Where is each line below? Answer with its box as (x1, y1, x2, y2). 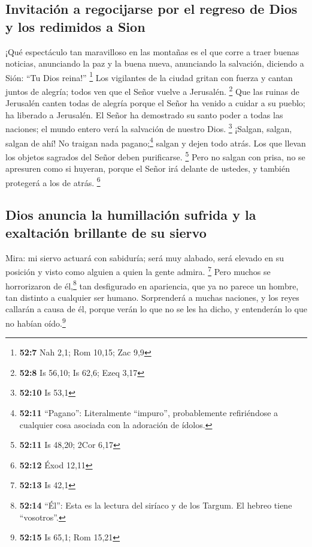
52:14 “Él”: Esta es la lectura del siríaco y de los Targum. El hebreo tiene (19, 498, 292, 511)
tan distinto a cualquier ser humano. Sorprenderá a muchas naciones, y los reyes (5, 291, 299, 303)
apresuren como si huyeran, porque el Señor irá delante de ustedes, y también (5, 162, 290, 175)
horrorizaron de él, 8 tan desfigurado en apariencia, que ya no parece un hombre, (5, 277, 299, 292)
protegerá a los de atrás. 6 (5, 174, 101, 189)
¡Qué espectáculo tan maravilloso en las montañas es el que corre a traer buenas (5, 45, 299, 58)
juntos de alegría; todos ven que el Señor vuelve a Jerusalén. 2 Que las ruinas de (5, 83, 299, 97)
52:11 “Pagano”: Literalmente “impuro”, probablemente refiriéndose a (19, 406, 278, 419)
